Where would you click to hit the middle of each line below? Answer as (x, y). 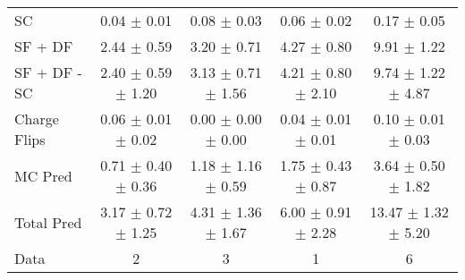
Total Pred (48, 222)
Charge (37, 119)
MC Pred (43, 175)
